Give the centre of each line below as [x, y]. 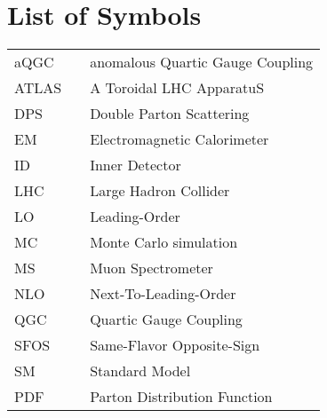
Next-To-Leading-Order [163, 294]
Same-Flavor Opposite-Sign [175, 345]
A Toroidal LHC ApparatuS [177, 88]
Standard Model [140, 371]
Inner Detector [136, 165]
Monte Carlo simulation [164, 242]
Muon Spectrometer [152, 268]
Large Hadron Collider [160, 191]
